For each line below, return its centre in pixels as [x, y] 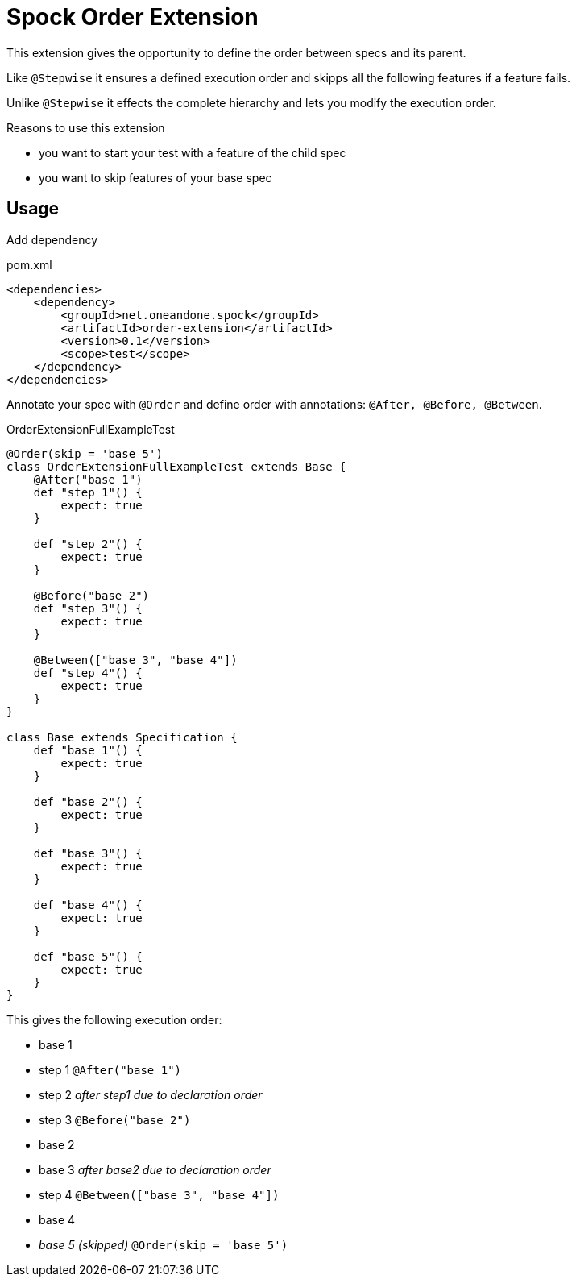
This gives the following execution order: [114, 1019]
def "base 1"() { [88, 750]
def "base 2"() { [88, 801]
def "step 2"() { [88, 544]
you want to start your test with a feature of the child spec [193, 152]
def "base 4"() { [88, 905]
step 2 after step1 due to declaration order [151, 1094]
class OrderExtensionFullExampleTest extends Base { [176, 466]
